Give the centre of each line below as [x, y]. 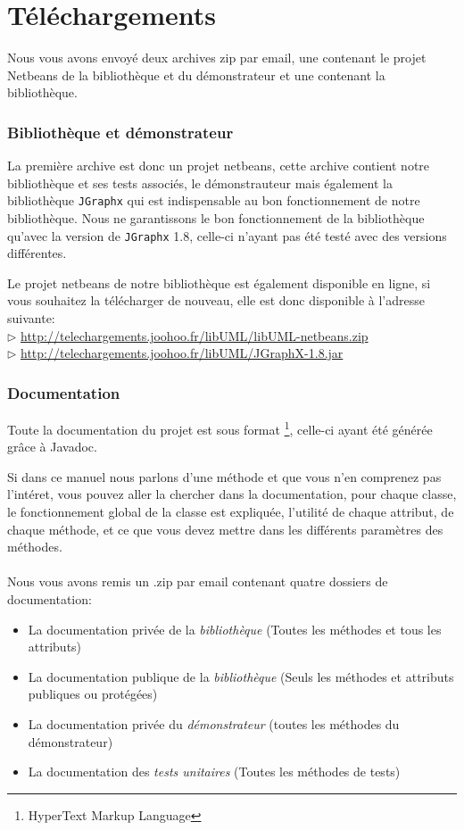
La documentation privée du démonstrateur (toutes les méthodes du [214, 723]
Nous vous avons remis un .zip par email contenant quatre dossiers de [198, 581]
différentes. [37, 253]
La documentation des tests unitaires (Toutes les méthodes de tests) [214, 772]
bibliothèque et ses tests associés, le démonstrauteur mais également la [200, 183]
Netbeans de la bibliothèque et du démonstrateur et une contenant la [196, 75]
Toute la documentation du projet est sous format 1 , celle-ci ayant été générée [220, 428]
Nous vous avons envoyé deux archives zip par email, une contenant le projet [217, 58]
